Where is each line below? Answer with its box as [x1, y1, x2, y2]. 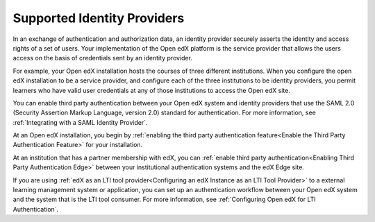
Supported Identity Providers [12, 10, 185, 26]
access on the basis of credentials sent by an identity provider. [12, 54, 192, 62]
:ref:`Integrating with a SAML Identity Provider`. [12, 118, 148, 126]
